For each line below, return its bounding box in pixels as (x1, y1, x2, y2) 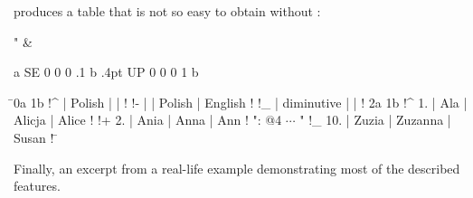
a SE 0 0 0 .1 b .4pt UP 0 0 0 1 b (14, 62, 199, 81)
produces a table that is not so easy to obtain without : (14, 2, 321, 20)
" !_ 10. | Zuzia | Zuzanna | (299, 110, 451, 129)
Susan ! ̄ (14, 127, 59, 146)
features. (14, 176, 61, 195)
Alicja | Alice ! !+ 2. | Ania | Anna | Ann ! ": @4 (14, 110, 282, 129)
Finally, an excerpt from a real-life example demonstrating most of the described (14, 158, 460, 177)
